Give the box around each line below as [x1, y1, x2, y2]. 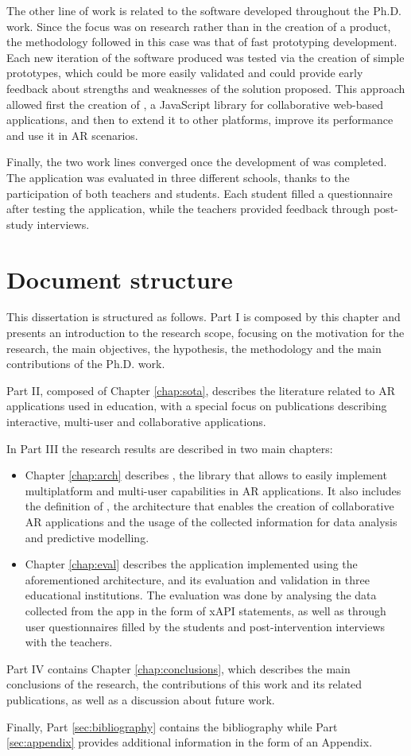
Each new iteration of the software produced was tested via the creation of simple [6, 48, 405, 65]
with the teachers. [25, 634, 113, 650]
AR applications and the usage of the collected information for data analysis [25, 513, 397, 529]
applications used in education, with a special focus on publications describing [6, 397, 387, 414]
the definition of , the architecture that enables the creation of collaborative [25, 498, 394, 514]
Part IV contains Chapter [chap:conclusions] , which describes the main [6, 660, 351, 677]
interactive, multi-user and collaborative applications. [6, 413, 266, 429]
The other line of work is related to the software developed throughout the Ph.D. [6, 2, 401, 18]
